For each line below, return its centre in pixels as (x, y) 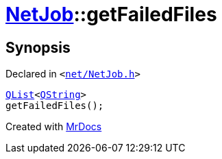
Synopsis (38, 47)
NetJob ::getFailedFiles (111, 14)
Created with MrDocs (54, 127)
